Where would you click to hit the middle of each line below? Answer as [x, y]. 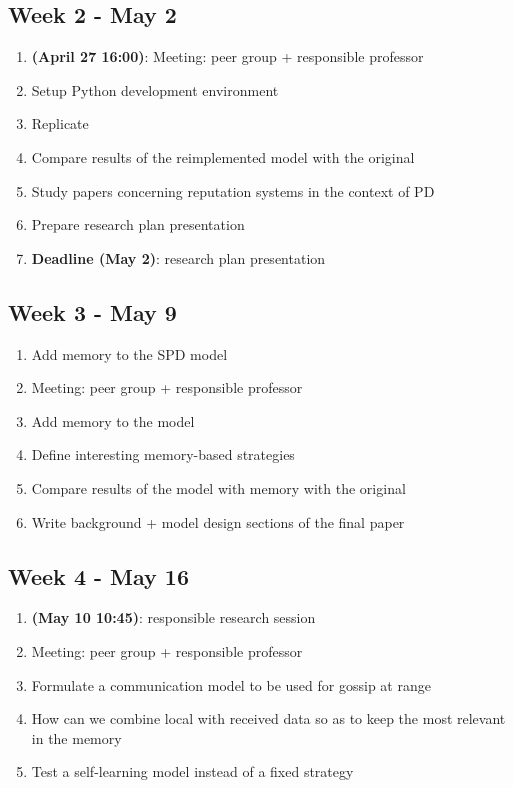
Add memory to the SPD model [129, 353]
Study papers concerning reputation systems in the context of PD [233, 190]
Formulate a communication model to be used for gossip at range [231, 684]
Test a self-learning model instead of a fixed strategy [192, 771]
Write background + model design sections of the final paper [218, 521]
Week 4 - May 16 [99, 575]
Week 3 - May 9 [92, 311]
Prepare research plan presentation [138, 224]
